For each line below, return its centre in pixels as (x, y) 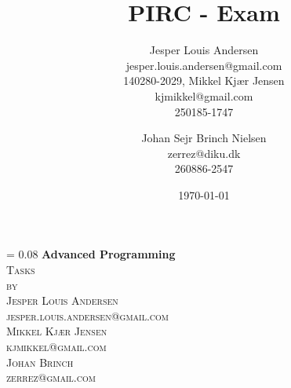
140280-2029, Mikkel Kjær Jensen (204, 81)
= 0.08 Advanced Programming (91, 254)
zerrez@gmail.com (51, 377)
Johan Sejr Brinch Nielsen (204, 138)
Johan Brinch (40, 362)
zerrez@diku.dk (204, 153)
